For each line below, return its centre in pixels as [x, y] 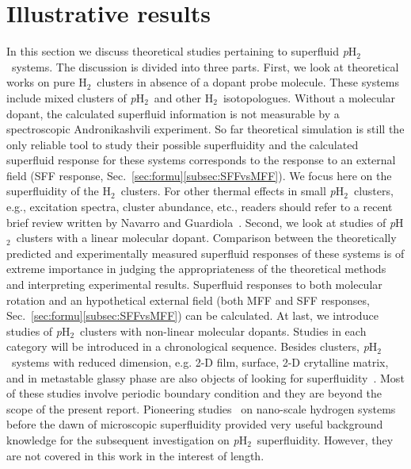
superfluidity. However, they [325, 439]
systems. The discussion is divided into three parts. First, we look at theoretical [205, 66]
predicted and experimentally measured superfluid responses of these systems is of [205, 253]
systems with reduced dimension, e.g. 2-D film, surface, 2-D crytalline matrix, [200, 362]
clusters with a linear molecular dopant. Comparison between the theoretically [206, 238]
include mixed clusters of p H [76, 97]
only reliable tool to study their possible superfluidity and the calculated [183, 144]
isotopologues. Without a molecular [309, 97]
